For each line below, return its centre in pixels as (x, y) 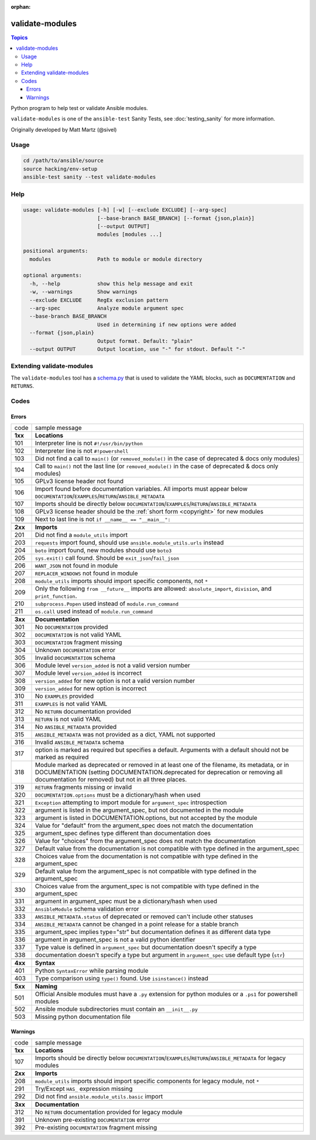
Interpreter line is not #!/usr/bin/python (89, 443)
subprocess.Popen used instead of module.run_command (107, 604)
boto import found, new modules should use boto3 (104, 550)
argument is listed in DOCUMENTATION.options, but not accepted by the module (146, 818)
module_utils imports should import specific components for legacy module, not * (147, 1081)
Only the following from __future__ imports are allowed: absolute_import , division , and (154, 589)
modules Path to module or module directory (116, 259)
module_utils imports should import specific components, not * (122, 581)
